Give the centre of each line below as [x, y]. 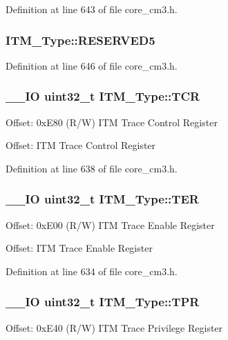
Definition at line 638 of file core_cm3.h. [92, 168]
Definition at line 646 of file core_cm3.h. [92, 65]
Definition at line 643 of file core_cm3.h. [92, 9]
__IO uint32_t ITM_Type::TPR [103, 302]
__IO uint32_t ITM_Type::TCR [103, 96]
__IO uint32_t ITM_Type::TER [102, 199]
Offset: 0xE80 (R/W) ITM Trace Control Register [112, 122]
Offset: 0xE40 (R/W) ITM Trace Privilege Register [114, 327]
